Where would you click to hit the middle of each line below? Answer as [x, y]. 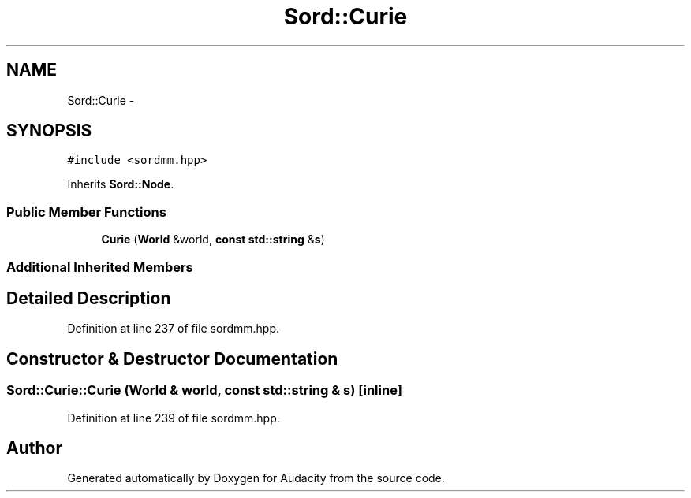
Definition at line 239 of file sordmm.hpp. [174, 418]
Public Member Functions [86, 212]
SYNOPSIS [49, 131]
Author [34, 448]
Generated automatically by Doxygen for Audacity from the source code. [256, 478]
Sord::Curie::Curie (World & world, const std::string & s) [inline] [204, 390]
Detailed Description [89, 298]
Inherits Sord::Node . [121, 184]
